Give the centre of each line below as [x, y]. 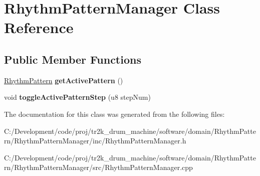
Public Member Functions [73, 59]
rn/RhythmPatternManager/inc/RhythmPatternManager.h [95, 141]
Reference [39, 27]
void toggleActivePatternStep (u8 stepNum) [77, 97]
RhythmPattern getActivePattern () [64, 80]
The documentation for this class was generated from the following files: [114, 114]
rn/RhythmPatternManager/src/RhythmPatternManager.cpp [98, 167]
